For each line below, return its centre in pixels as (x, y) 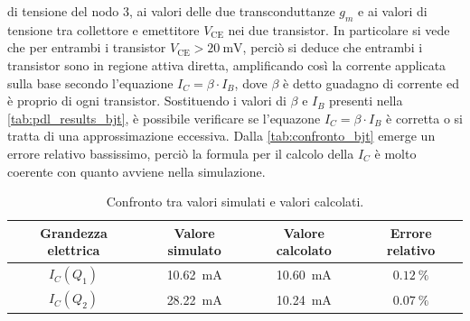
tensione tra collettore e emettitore (103, 29)
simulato (194, 250)
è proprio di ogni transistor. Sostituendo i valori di (147, 101)
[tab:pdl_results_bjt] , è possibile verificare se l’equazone (164, 118)
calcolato (304, 250)
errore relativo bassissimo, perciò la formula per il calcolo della (181, 153)
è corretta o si (425, 118)
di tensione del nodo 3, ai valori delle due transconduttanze (171, 11)
